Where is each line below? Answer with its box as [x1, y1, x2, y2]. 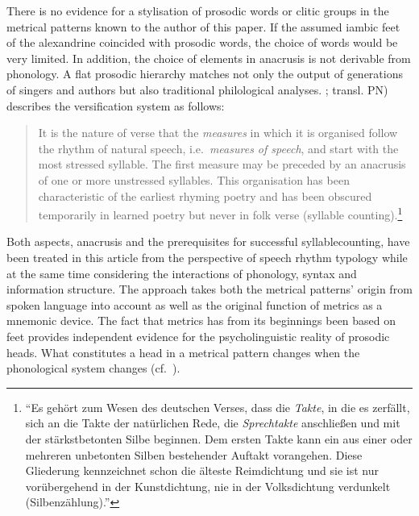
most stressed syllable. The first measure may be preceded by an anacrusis [38, 156, 406, 173]
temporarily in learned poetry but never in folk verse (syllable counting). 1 [38, 204, 403, 223]
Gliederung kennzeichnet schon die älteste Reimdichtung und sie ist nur [25, 462, 379, 479]
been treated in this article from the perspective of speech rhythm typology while [6, 248, 408, 265]
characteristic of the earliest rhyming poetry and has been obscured [38, 187, 372, 204]
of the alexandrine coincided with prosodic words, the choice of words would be [6, 34, 398, 51]
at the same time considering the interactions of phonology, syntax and [6, 264, 357, 281]
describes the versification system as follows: [6, 97, 225, 114]
